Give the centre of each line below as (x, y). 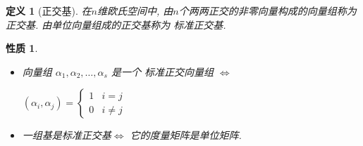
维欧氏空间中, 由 (135, 11)
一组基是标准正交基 (67, 135)
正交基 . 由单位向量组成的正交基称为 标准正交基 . (116, 24)
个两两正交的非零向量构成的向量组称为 (267, 11)
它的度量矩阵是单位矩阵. (186, 135)
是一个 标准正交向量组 (162, 71)
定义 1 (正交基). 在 (49, 11)
